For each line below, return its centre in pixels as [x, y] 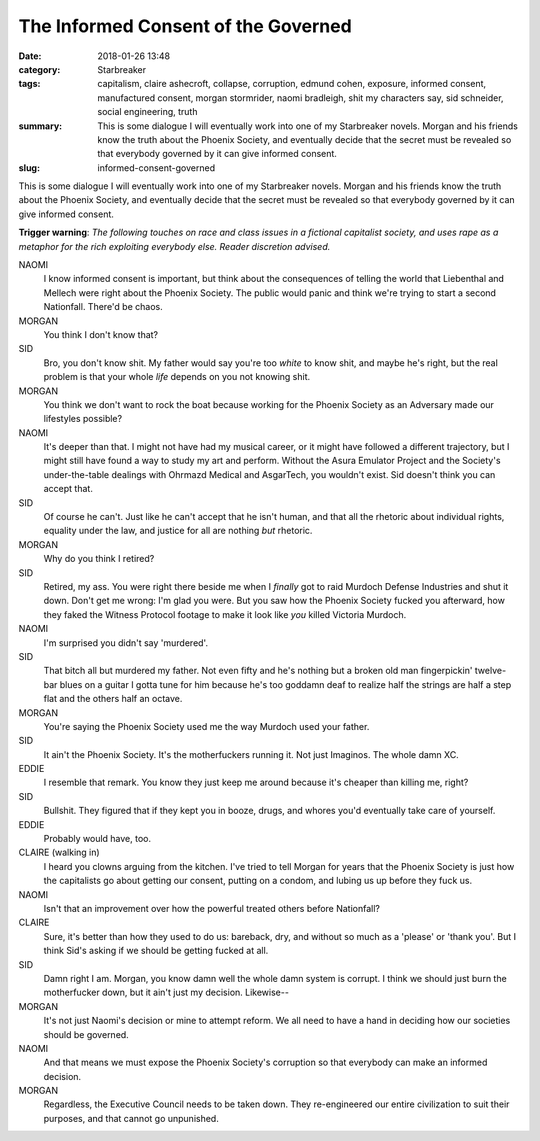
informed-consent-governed [156, 167]
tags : [29, 84]
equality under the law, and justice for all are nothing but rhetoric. [178, 531]
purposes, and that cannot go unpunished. [131, 1118]
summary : [40, 126]
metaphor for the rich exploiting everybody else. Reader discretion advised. [174, 246]
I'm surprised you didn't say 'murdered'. [126, 642]
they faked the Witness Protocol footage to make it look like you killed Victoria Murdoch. [225, 614]
